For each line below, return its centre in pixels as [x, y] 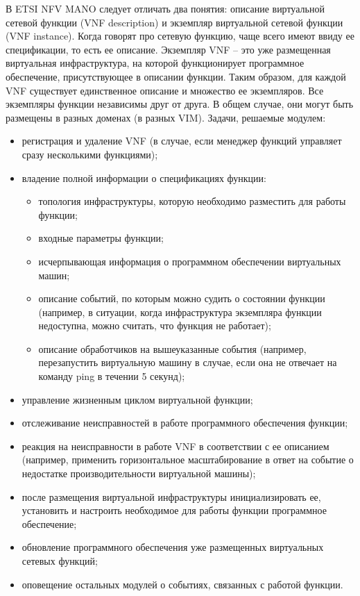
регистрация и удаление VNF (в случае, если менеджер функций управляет [182, 141]
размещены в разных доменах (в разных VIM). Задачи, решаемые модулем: [166, 117]
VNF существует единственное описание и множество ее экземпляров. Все [165, 90]
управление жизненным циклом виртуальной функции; [137, 399]
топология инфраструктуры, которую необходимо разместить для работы [192, 201]
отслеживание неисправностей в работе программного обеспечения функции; [185, 423]
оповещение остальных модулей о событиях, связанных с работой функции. [182, 584]
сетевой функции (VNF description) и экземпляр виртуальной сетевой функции [174, 22]
